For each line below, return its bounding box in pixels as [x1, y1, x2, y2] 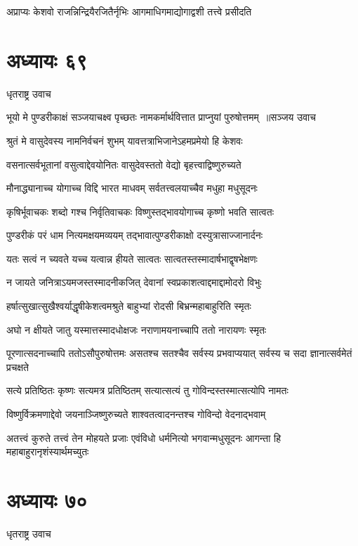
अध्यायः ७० [6, 486, 88, 514]
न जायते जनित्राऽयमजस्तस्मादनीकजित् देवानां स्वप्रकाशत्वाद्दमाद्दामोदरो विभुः [6, 275, 262, 290]
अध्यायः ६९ [6, 45, 88, 74]
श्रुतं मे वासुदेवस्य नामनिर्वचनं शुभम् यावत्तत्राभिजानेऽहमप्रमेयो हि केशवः [6, 133, 243, 148]
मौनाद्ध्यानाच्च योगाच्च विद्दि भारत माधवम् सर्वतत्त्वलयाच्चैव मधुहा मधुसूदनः [6, 181, 258, 195]
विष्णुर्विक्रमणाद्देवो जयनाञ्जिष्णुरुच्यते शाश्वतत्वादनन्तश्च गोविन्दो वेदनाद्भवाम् [6, 407, 266, 422]
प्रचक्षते [6, 359, 29, 374]
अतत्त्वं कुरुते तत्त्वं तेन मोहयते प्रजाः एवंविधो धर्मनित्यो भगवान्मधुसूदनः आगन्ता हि [6, 430, 281, 445]
